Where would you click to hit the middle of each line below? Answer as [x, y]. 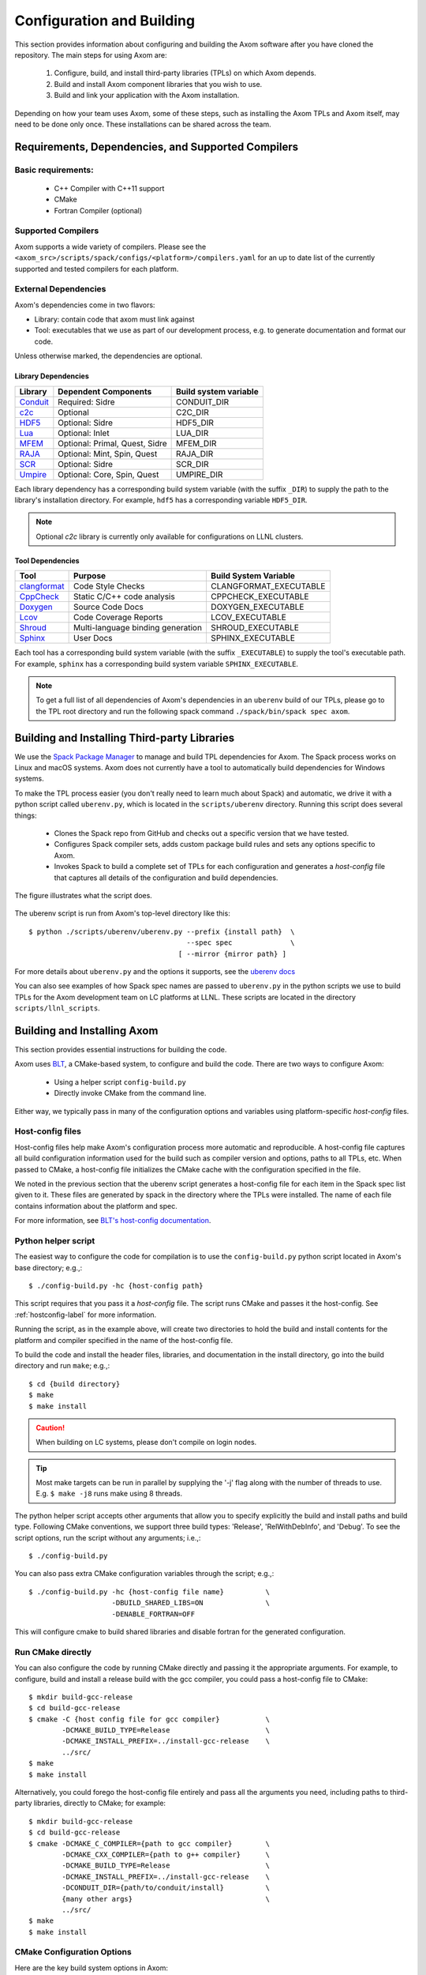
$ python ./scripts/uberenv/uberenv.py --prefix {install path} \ [162, 931]
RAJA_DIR [195, 453]
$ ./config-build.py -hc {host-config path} [116, 1285]
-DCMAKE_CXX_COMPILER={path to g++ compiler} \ [166, 1854]
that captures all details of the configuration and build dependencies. [166, 878]
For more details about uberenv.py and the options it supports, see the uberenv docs [155, 971]
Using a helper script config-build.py [120, 1082]
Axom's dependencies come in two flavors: [85, 305]
